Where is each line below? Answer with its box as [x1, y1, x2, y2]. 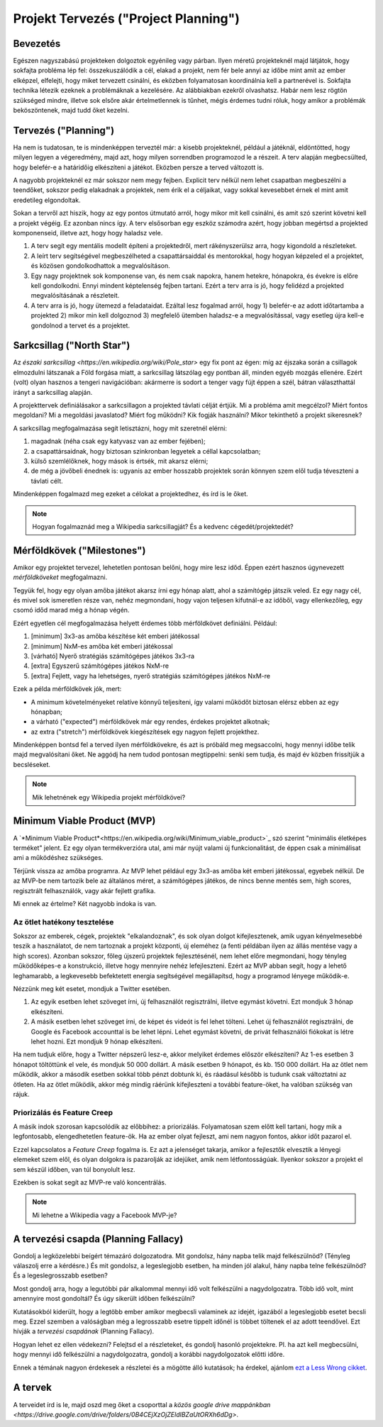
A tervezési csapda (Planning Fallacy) [13, 1233, 184, 1245]
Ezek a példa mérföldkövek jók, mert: [13, 685, 122, 693]
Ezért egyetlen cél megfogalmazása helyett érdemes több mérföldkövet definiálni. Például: [13, 619, 277, 627]
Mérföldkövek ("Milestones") [13, 544, 146, 556]
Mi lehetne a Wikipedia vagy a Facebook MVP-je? [32, 1211, 177, 1219]
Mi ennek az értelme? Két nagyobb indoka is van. [13, 899, 157, 907]
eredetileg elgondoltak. [13, 196, 81, 204]
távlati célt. [30, 476, 63, 485]
